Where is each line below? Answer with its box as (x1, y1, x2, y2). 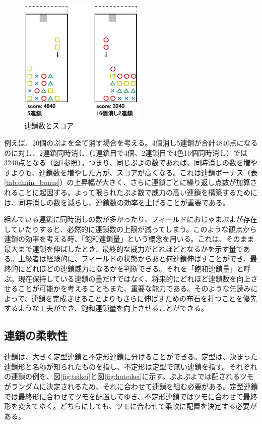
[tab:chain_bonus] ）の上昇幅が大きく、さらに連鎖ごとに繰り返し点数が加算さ (4, 177, 257, 187)
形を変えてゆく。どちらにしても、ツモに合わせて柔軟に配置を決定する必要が (4, 401, 257, 411)
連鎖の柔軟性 (4, 327, 68, 343)
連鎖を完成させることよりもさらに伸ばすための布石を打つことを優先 (31, 293, 257, 303)
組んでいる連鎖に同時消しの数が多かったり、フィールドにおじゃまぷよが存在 (4, 214, 257, 224)
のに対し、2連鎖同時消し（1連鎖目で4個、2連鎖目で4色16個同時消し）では (4, 147, 247, 158)
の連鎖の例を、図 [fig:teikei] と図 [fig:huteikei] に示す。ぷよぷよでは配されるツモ (4, 371, 254, 382)
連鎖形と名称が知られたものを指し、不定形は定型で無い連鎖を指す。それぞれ (4, 361, 257, 371)
